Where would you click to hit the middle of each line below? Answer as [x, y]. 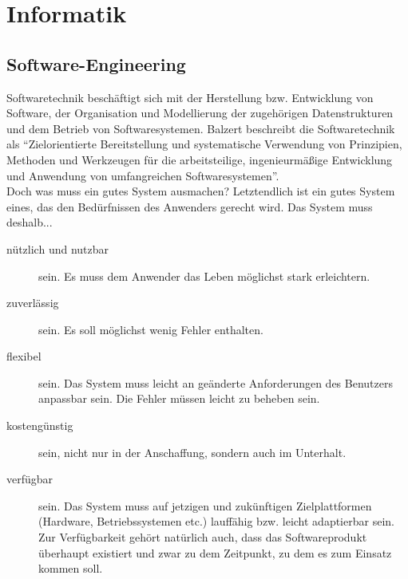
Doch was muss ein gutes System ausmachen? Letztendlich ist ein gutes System [201, 191]
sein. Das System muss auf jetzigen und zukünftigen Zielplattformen [205, 505]
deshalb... [30, 222]
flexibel [24, 356]
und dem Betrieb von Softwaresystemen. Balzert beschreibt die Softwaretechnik [201, 128]
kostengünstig [40, 425]
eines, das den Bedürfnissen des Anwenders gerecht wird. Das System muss [190, 206]
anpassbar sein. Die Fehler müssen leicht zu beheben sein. [179, 398]
